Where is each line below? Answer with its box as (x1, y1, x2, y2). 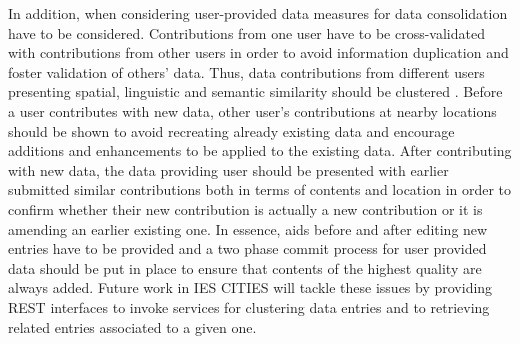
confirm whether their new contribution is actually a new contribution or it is (8, 198, 483, 219)
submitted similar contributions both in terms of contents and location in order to (8, 179, 512, 200)
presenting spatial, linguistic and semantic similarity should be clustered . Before (8, 81, 503, 102)
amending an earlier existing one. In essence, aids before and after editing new (8, 218, 488, 239)
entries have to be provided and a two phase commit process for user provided (8, 238, 487, 259)
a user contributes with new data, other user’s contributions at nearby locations (8, 100, 497, 121)
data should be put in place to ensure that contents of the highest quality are (8, 257, 482, 278)
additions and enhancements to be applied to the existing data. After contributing (8, 140, 512, 161)
